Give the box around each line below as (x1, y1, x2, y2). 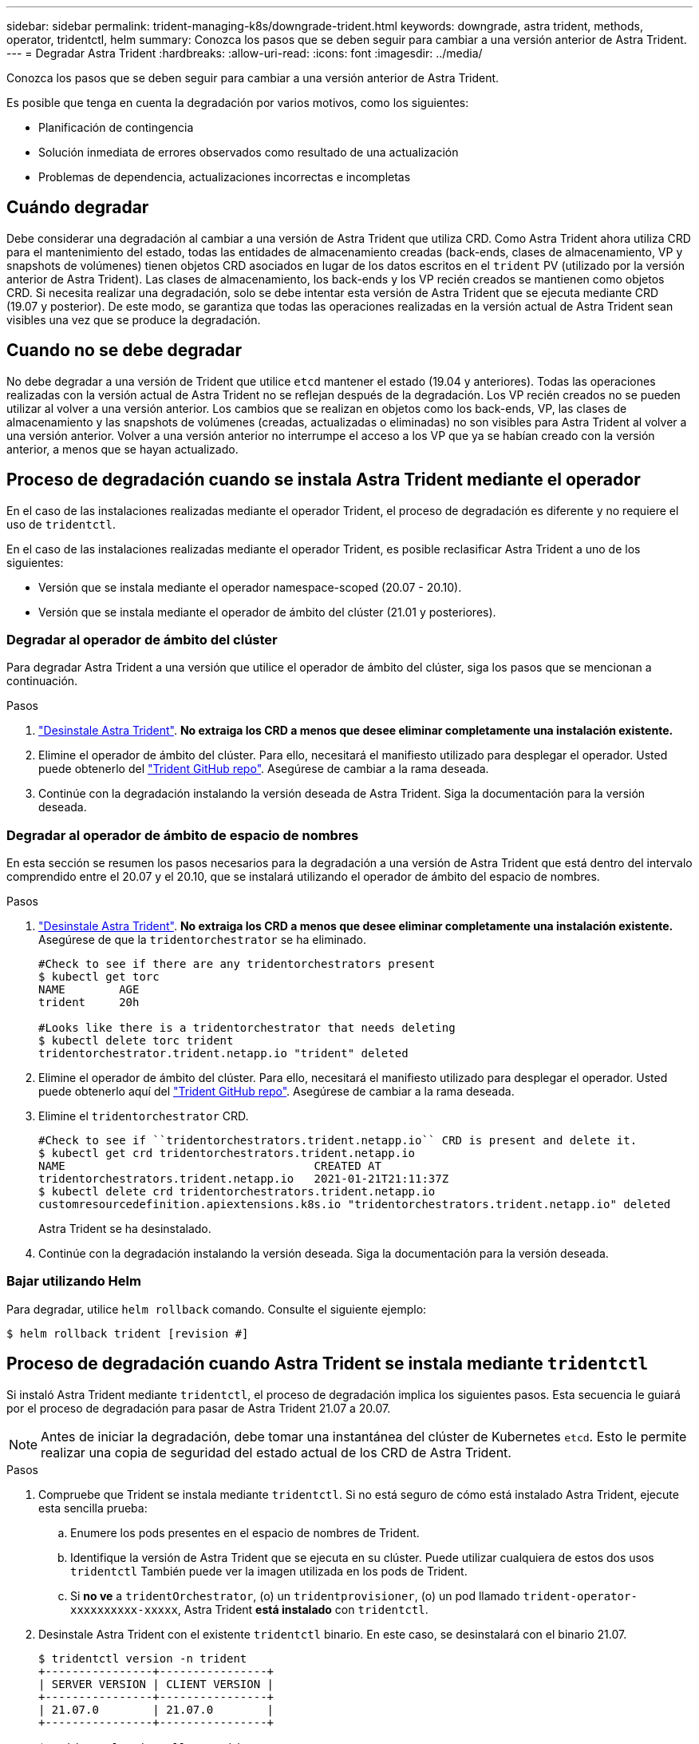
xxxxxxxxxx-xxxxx (70, 1603, 178, 1616)
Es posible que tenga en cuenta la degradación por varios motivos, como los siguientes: (6, 96, 469, 109)
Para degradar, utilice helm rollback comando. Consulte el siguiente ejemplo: (6, 1302, 427, 1316)
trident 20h (38, 996, 140, 1009)
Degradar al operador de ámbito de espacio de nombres (6, 826, 359, 843)
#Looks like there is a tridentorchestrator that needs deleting (38, 1021, 456, 1035)
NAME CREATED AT (38, 1159, 381, 1173)
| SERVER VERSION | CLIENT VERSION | (38, 1677, 274, 1690)
